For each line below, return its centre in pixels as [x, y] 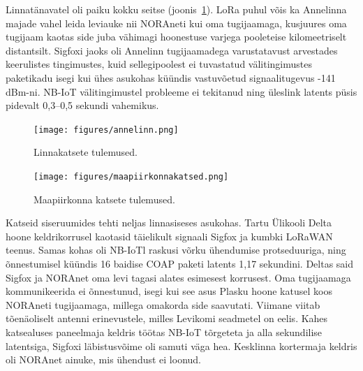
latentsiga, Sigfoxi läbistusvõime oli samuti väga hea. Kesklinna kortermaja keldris [181, 345]
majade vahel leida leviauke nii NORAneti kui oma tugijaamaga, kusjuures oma [176, 23]
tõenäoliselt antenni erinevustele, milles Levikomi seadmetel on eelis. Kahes [167, 318]
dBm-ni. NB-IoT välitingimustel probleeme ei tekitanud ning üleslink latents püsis [181, 91]
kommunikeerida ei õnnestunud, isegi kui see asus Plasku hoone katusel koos [169, 291]
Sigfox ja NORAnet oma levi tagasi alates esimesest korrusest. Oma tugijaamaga [178, 277]
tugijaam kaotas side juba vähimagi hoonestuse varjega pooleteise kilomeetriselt [176, 37]
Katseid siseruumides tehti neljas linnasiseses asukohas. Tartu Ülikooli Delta [169, 223]
